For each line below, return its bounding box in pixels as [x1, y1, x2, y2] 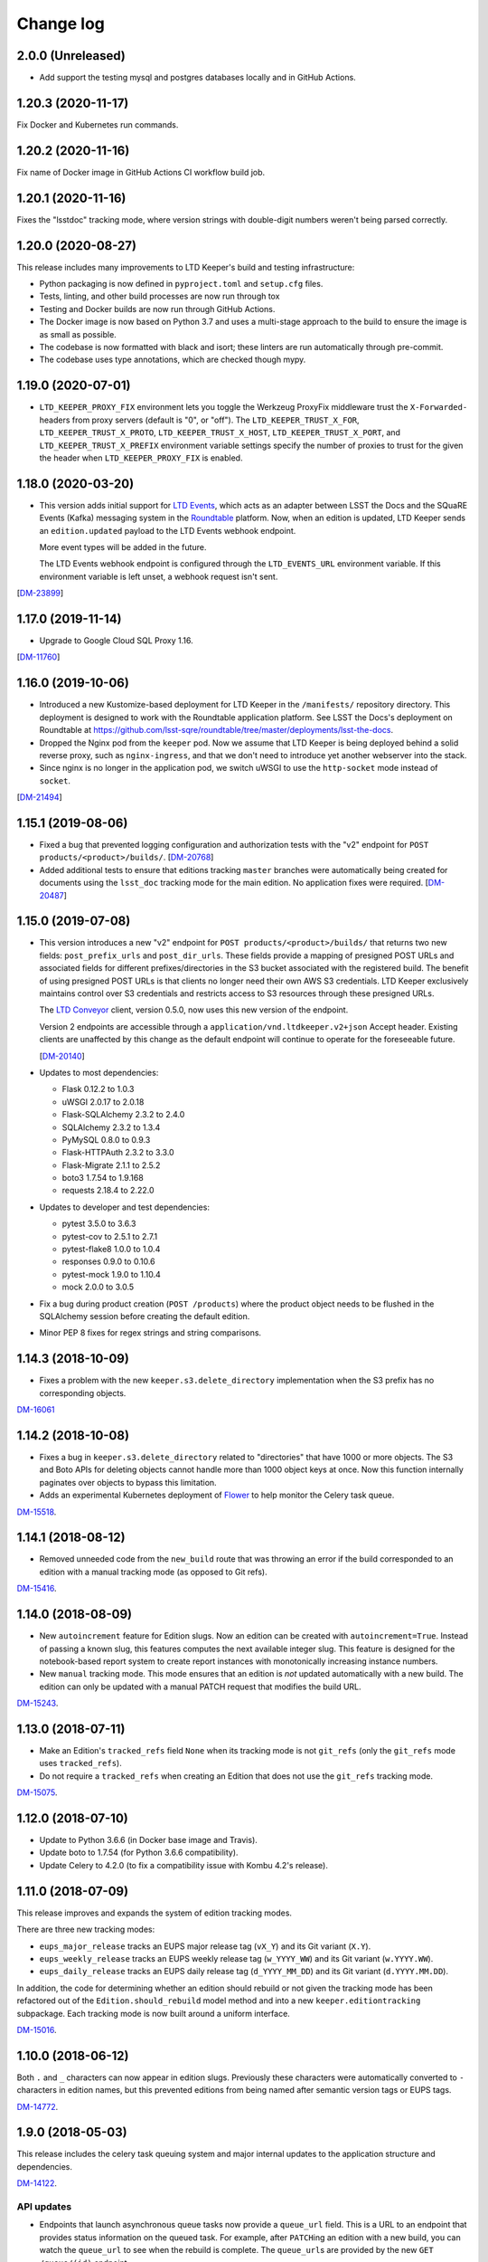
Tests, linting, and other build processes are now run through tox [39, 290, 280, 302]
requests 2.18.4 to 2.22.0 [61, 1185, 155, 1196]
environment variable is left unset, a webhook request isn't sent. [39, 571, 278, 582]
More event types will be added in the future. [39, 541, 207, 552]
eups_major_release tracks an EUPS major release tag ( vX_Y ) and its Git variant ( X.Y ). [39, 1941, 371, 1952]
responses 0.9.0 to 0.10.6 [61, 1256, 155, 1267]
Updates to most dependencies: [39, 1067, 159, 1078]
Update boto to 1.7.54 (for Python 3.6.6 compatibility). [39, 1847, 239, 1858]
